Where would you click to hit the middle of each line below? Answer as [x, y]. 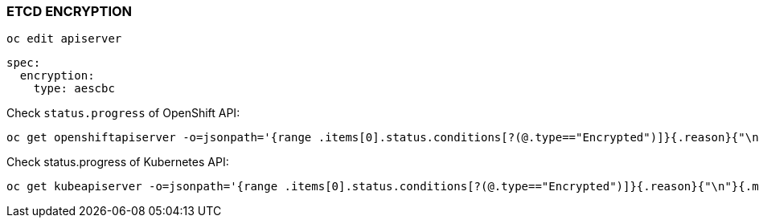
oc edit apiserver [64, 39]
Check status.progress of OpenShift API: [123, 113]
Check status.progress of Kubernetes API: [118, 162]
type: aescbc [74, 89]
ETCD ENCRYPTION [70, 11]
